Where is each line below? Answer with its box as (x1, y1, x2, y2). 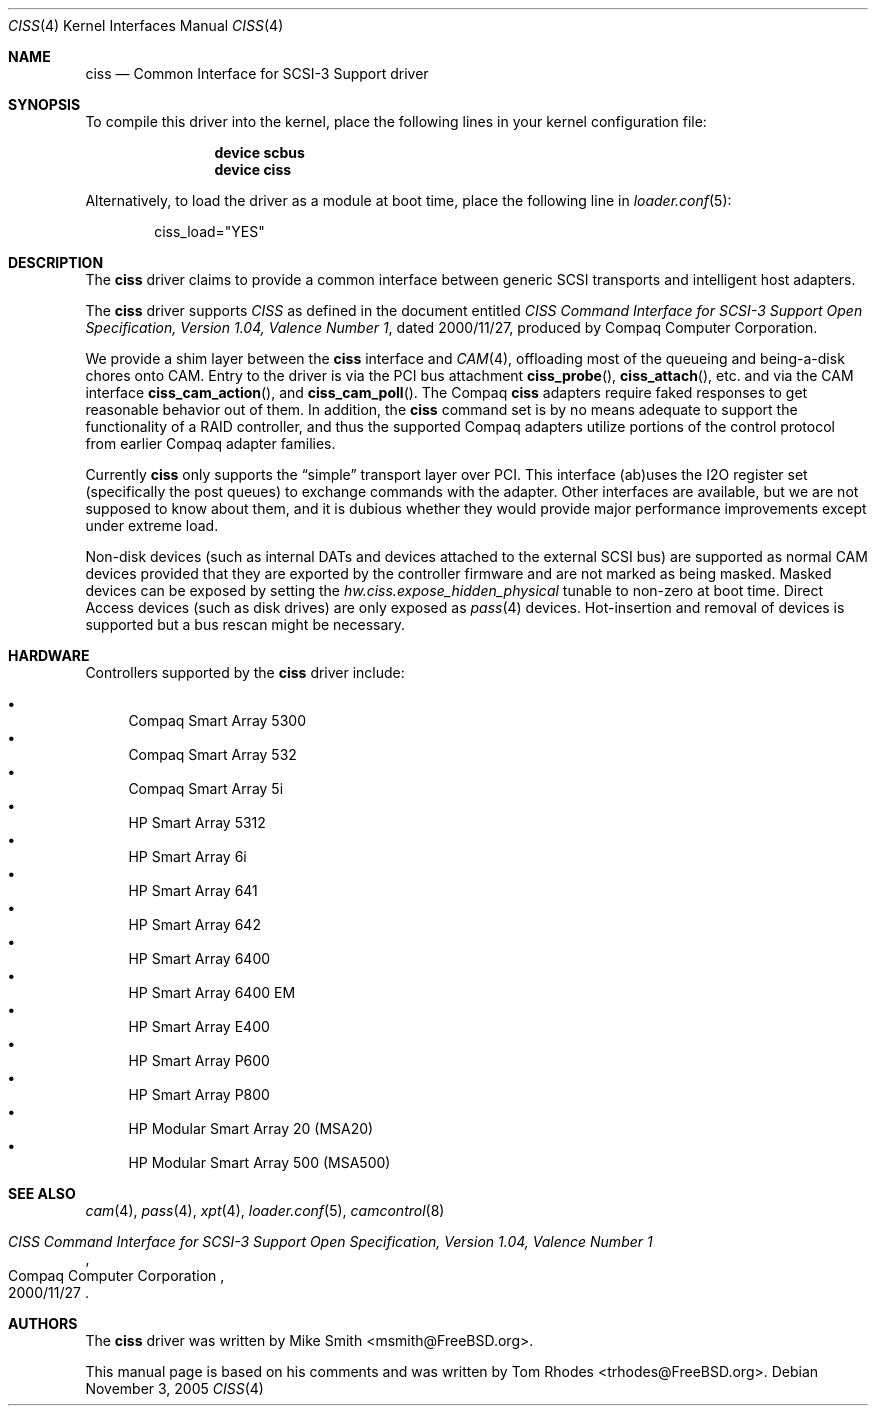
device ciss (214, 161, 292, 178)
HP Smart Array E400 (128, 1018, 270, 1035)
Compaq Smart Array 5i (128, 780, 284, 797)
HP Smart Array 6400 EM (128, 984, 296, 1001)
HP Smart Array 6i (128, 848, 247, 865)
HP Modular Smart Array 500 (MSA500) (128, 1154, 391, 1171)
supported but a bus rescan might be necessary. (85, 616, 406, 633)
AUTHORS (8, 1315, 78, 1332)
